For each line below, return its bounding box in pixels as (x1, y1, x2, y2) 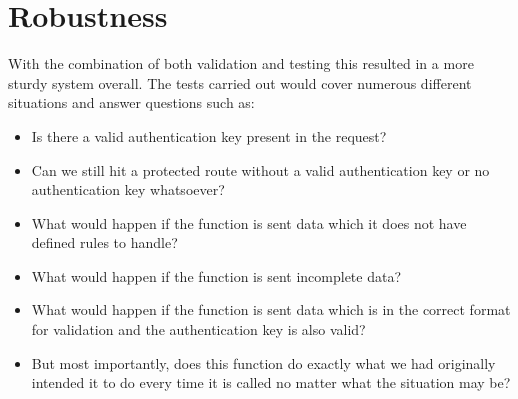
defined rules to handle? (31, 232, 178, 253)
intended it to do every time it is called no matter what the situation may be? (31, 372, 511, 393)
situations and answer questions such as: (8, 92, 255, 113)
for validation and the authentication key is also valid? (31, 319, 366, 340)
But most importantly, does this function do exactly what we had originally (31, 352, 496, 373)
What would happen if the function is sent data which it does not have (31, 212, 467, 233)
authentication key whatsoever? (31, 179, 225, 200)
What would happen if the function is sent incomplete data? (31, 265, 402, 286)
